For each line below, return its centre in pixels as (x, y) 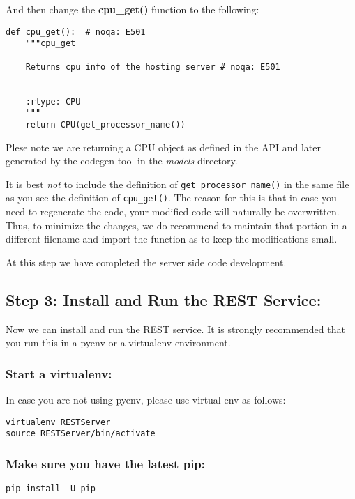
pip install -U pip (51, 489)
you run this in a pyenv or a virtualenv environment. (118, 343)
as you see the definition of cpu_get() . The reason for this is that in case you (171, 198)
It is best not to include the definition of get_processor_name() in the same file (177, 184)
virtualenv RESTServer (58, 422)
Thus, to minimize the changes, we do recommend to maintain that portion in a (176, 225)
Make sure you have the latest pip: (106, 463)
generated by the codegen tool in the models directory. (122, 161)
